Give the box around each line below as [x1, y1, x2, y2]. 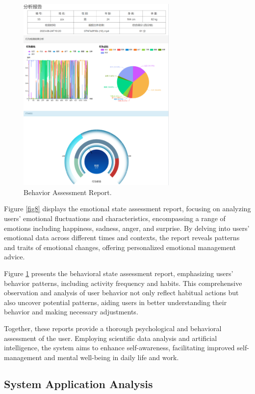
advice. [4, 252, 25, 262]
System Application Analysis [4, 376, 153, 391]
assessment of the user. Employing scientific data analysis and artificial [4, 333, 217, 343]
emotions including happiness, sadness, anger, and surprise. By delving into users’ [4, 223, 250, 233]
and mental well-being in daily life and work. [44, 352, 179, 362]
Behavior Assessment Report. [24, 187, 112, 197]
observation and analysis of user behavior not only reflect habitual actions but [4, 287, 239, 298]
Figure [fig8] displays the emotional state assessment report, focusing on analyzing [4, 203, 251, 214]
